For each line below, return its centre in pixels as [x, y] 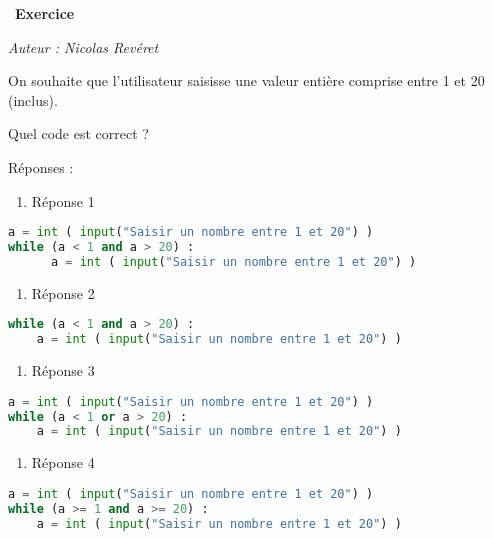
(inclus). [33, 99]
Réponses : [41, 166]
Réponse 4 [63, 462]
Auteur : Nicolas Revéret [83, 46]
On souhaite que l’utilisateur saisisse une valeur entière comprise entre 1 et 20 [246, 80]
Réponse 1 [63, 200]
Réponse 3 [63, 370]
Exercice [45, 13]
